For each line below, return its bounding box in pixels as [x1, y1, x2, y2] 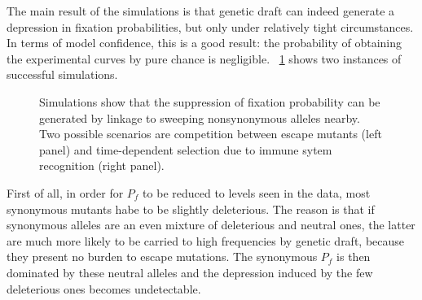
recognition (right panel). [39, 157, 165, 174]
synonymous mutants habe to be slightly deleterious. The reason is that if [7, 200, 375, 217]
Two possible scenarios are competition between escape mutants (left [39, 125, 382, 142]
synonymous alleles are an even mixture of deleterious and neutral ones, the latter [7, 216, 415, 233]
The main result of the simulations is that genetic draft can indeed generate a [7, 2, 395, 19]
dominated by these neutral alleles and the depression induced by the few [7, 263, 373, 280]
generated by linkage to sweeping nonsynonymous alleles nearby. [39, 109, 360, 126]
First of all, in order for [7, 184, 124, 201]
